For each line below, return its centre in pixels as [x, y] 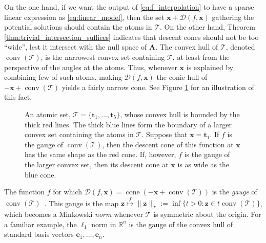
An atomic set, [48, 114]
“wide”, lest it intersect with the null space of [76, 47]
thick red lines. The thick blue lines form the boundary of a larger [128, 124]
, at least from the [201, 57]
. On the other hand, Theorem [208, 27]
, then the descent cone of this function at [168, 144]
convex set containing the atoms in [79, 134]
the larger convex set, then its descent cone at [97, 164]
